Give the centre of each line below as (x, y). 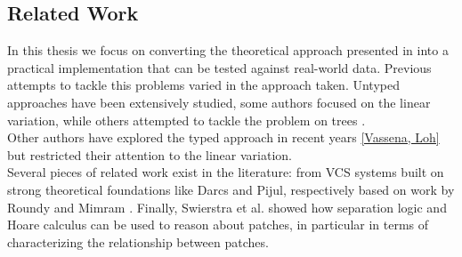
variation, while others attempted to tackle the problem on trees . (186, 120)
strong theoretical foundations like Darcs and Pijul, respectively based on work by (231, 189)
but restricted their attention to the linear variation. (150, 154)
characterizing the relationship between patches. (138, 241)
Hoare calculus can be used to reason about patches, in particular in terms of (218, 225)
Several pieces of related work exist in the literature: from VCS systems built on (226, 172)
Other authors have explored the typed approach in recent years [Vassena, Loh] (223, 137)
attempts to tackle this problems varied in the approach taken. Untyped (203, 85)
